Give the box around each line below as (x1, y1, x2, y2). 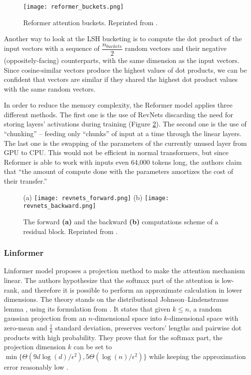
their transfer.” (4, 176, 47, 186)
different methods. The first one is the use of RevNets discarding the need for (4, 109, 234, 119)
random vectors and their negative (125, 43, 227, 53)
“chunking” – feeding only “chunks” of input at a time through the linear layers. (4, 128, 242, 139)
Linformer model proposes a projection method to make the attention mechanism (4, 266, 245, 276)
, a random (189, 303, 222, 313)
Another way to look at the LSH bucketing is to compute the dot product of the (4, 33, 242, 44)
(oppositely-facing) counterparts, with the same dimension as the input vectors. (4, 55, 239, 65)
